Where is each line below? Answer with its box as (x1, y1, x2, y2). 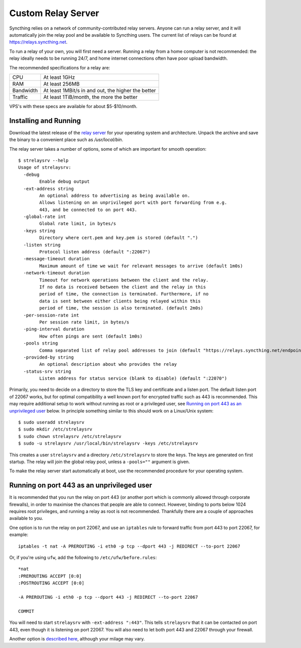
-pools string (23, 341, 58, 346)
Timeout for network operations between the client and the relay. (39, 277, 209, 283)
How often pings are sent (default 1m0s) (39, 333, 143, 339)
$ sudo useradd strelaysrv (18, 419, 85, 425)
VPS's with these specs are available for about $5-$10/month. (9, 103, 137, 109)
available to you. (9, 515, 44, 521)
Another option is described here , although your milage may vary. (9, 635, 145, 641)
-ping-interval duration (23, 327, 85, 332)
